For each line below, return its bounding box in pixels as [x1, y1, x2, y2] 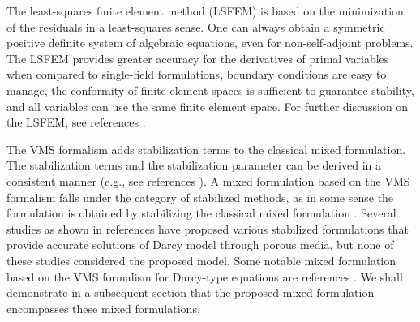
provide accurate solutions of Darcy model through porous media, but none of [6, 236, 394, 253]
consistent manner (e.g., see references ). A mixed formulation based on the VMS [6, 172, 410, 189]
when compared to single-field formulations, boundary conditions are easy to [6, 66, 387, 83]
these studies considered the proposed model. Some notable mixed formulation [6, 251, 396, 268]
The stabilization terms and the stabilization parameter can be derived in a [6, 157, 381, 174]
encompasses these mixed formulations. [6, 299, 200, 316]
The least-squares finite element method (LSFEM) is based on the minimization [6, 2, 404, 19]
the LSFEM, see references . [6, 114, 146, 131]
